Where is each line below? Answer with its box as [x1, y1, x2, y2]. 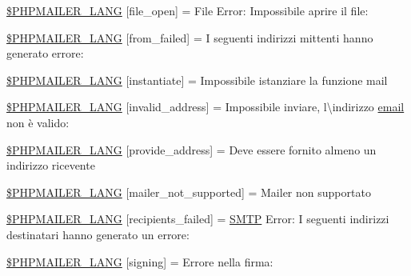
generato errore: [6, 45, 84, 62]
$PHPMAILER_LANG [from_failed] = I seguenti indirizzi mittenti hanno [6, 29, 373, 46]
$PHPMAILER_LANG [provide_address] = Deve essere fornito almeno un [6, 141, 377, 158]
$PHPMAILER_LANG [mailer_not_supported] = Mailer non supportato [6, 183, 371, 200]
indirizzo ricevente [6, 157, 95, 174]
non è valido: [6, 114, 70, 130]
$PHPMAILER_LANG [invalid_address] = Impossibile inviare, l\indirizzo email [6, 98, 405, 115]
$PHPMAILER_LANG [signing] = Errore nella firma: [6, 253, 273, 270]
